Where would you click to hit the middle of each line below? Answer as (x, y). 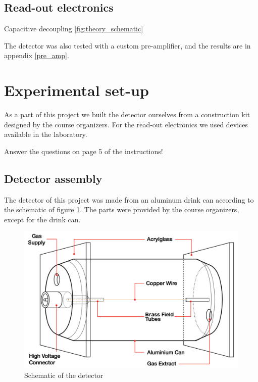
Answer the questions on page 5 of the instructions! (84, 151)
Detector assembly (53, 178)
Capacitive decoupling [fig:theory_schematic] (74, 29)
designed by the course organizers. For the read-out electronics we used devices (126, 124)
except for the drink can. (42, 219)
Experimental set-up (76, 90)
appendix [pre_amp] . (37, 55)
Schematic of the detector (64, 375)
